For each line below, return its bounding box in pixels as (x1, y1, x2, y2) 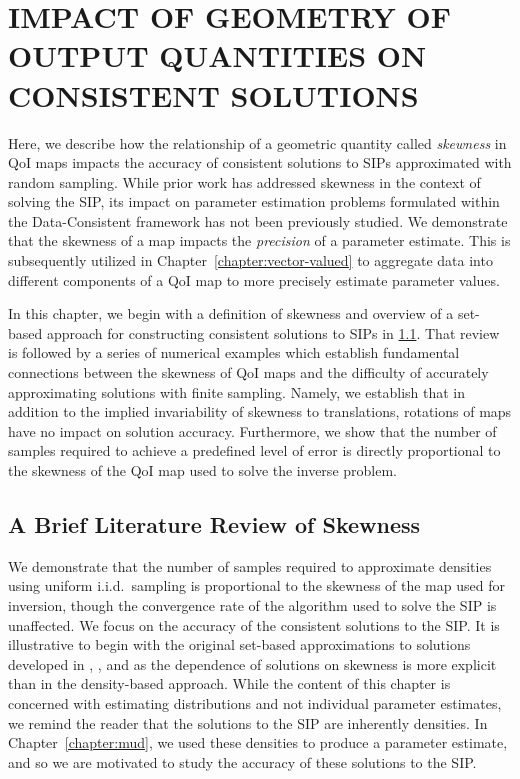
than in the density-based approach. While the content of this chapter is (8, 673, 451, 694)
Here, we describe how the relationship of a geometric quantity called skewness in (8, 132, 507, 153)
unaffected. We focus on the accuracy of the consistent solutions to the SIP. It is (8, 614, 500, 635)
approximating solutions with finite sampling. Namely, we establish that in (8, 381, 466, 402)
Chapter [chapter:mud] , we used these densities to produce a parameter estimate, (8, 732, 508, 753)
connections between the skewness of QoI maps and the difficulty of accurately (8, 362, 489, 383)
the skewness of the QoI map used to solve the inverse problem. (8, 460, 397, 480)
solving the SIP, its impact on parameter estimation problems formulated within (8, 191, 500, 212)
